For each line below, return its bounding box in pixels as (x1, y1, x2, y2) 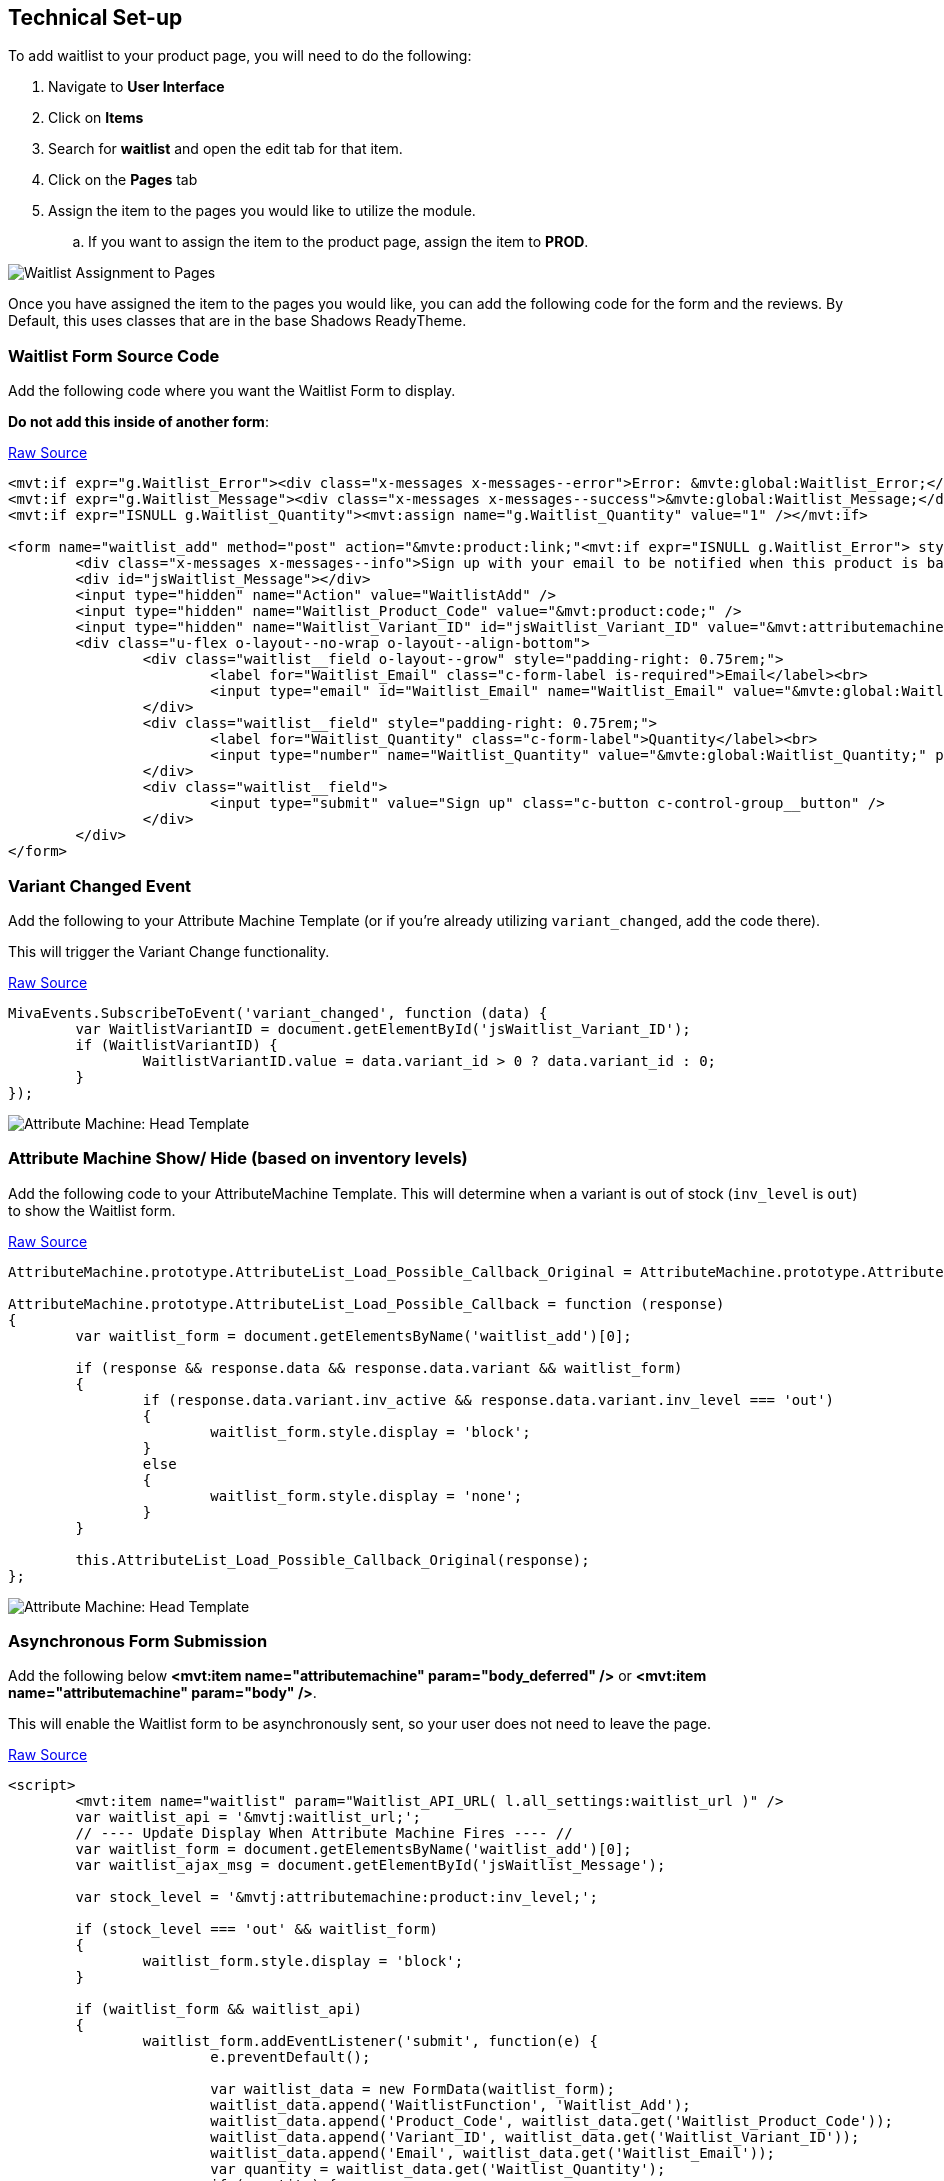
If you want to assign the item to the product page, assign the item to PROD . (88, 233, 589, 251)
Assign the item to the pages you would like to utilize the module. (48, 202, 476, 220)
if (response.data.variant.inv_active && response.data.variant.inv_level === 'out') (142, 1391, 835, 1408)
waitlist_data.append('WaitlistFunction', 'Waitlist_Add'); (210, 2097, 691, 2114)
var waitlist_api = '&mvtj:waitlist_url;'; (75, 1809, 422, 1826)
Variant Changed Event (8, 875, 192, 896)
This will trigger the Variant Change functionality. (8, 942, 330, 960)
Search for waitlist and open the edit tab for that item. (48, 140, 403, 158)
